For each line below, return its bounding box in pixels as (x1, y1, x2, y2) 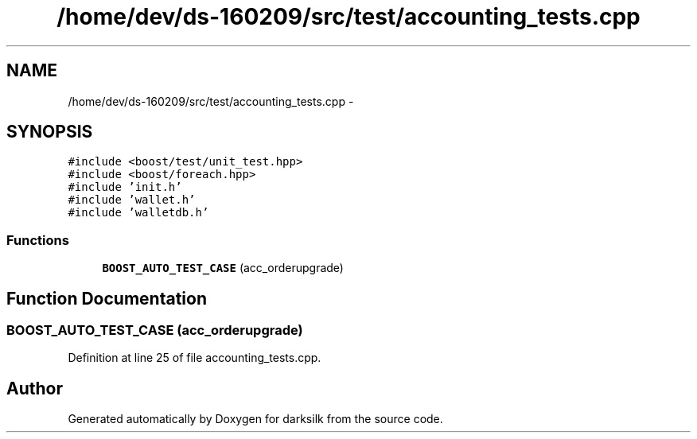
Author (6, 378, 63, 398)
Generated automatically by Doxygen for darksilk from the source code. (68, 412, 443, 426)
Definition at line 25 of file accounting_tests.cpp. (68, 351, 321, 365)
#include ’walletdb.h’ (68, 206, 209, 219)
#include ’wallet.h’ (68, 193, 196, 207)
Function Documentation (6, 288, 207, 309)
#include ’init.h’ (68, 181, 182, 194)
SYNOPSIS (6, 122, 93, 142)
